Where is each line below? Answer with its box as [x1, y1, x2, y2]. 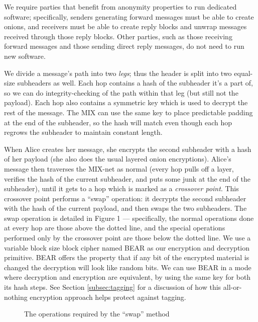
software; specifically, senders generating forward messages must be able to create [4, 11, 254, 22]
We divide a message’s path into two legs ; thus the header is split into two [4, 67, 232, 78]
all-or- [223, 282, 242, 292]
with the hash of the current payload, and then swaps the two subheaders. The [4, 203, 247, 213]
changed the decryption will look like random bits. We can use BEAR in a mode [4, 262, 251, 272]
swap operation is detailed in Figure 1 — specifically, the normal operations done [4, 212, 254, 223]
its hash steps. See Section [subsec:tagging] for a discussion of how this [4, 282, 221, 292]
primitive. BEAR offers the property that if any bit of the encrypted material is [4, 252, 249, 263]
